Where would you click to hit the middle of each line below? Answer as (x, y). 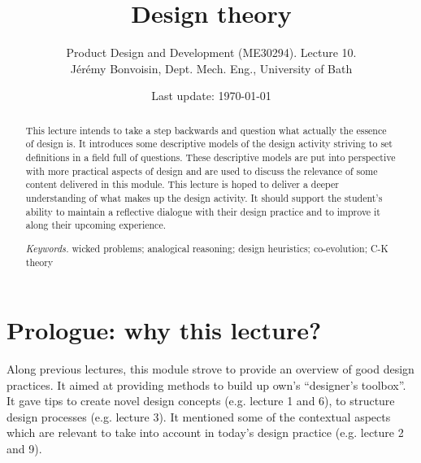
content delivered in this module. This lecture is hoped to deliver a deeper (182, 184)
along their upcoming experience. (95, 225)
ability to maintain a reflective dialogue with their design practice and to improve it (203, 211)
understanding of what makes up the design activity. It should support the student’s (204, 197)
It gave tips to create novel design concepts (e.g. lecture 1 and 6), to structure (201, 401)
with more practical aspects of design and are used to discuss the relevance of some (202, 170)
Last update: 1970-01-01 (211, 96)
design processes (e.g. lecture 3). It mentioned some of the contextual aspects (199, 416)
